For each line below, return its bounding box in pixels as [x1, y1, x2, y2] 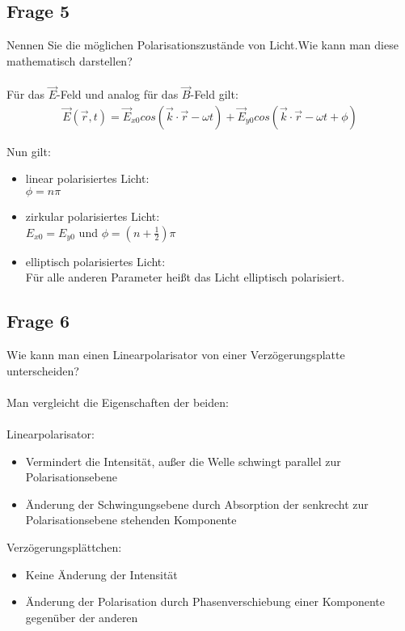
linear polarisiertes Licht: [25, 170, 150, 187]
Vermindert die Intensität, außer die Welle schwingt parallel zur [25, 452, 341, 469]
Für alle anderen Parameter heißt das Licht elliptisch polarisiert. [25, 269, 345, 286]
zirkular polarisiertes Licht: [25, 208, 160, 225]
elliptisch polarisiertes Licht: [25, 252, 166, 269]
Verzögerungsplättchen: [6, 538, 122, 555]
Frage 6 [6, 308, 70, 333]
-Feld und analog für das [57, 86, 179, 103]
